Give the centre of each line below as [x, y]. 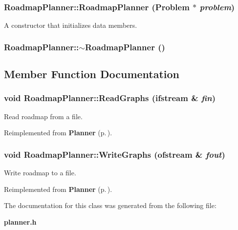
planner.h [20, 221]
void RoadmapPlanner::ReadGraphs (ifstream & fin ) [110, 98]
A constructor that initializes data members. [71, 25]
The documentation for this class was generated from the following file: [110, 205]
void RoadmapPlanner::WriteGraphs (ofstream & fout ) [115, 154]
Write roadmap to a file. [40, 173]
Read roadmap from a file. [43, 116]
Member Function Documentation [92, 74]
